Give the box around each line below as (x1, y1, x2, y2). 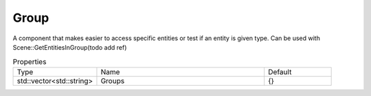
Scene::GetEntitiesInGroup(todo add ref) (12, 43, 127, 51)
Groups (100, 76, 125, 85)
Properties (12, 57, 47, 66)
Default (268, 67, 292, 76)
